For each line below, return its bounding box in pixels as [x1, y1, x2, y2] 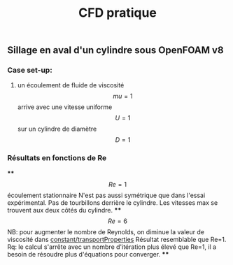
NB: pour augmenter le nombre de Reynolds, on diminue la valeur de [7, 227, 205, 236]
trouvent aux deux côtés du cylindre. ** [7, 206, 122, 214]
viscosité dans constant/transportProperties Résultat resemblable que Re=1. [7, 235, 227, 243]
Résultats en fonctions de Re [7, 153, 107, 163]
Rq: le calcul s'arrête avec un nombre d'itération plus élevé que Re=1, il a [7, 243, 217, 251]
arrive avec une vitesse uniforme [17, 103, 113, 111]
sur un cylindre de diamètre [17, 124, 97, 134]
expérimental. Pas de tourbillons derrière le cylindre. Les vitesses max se [7, 198, 218, 207]
